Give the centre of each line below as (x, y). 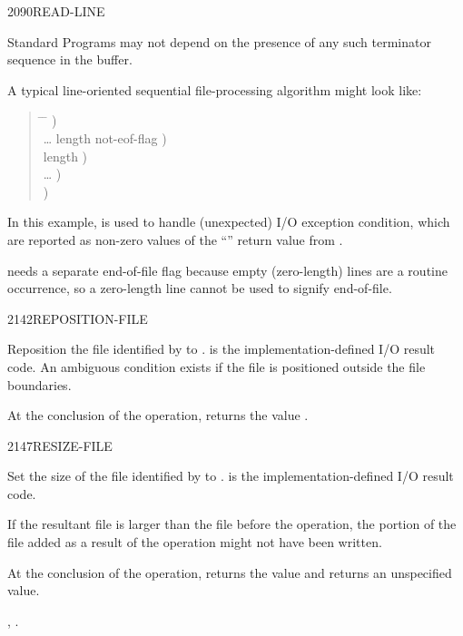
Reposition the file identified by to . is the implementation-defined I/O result (222, 349)
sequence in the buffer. (70, 59)
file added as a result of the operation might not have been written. (195, 542)
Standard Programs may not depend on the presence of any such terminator (219, 41)
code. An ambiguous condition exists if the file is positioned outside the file (217, 366)
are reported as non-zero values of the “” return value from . (175, 239)
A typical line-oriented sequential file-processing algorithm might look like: (215, 89)
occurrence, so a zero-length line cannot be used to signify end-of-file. (200, 288)
